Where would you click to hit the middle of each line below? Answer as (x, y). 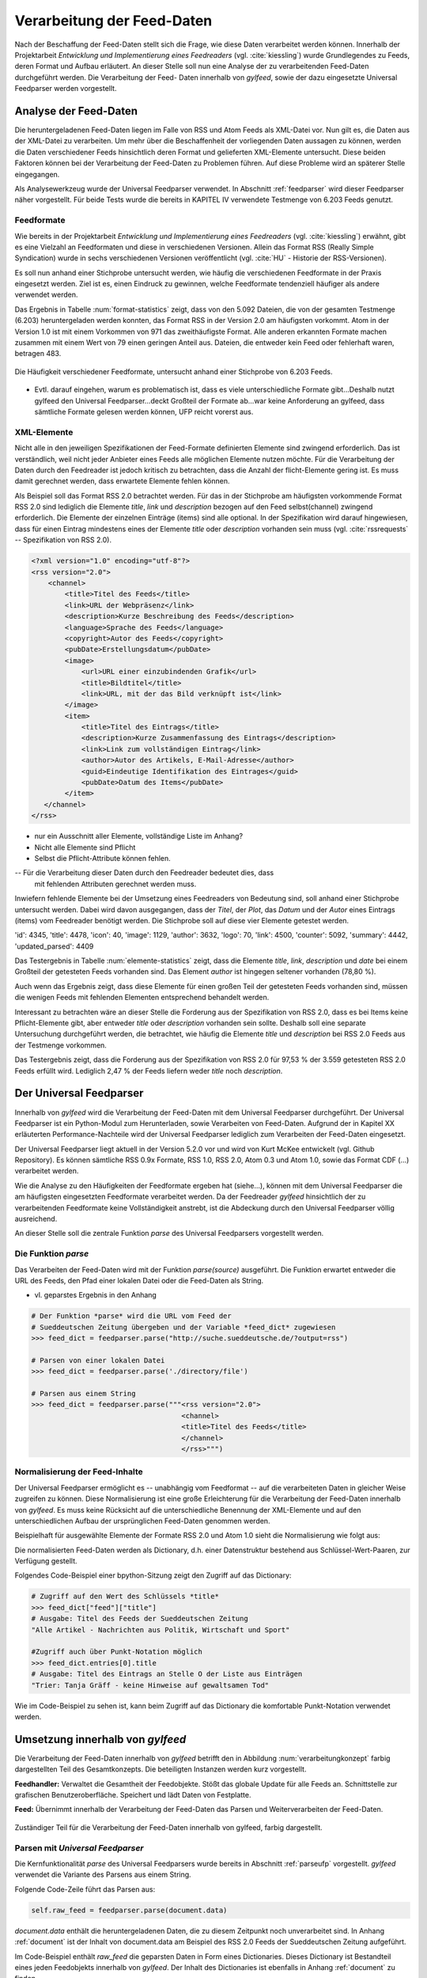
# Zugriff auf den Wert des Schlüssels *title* (125, 1597)
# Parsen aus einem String (83, 1394)
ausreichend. (36, 1219)
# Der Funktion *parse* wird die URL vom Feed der (132, 1316)
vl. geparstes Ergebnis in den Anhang (96, 1295)
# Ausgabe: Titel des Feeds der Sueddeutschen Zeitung (140, 1619)
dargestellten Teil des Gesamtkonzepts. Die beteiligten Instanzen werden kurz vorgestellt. (161, 1769)
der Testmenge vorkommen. (60, 1045)
